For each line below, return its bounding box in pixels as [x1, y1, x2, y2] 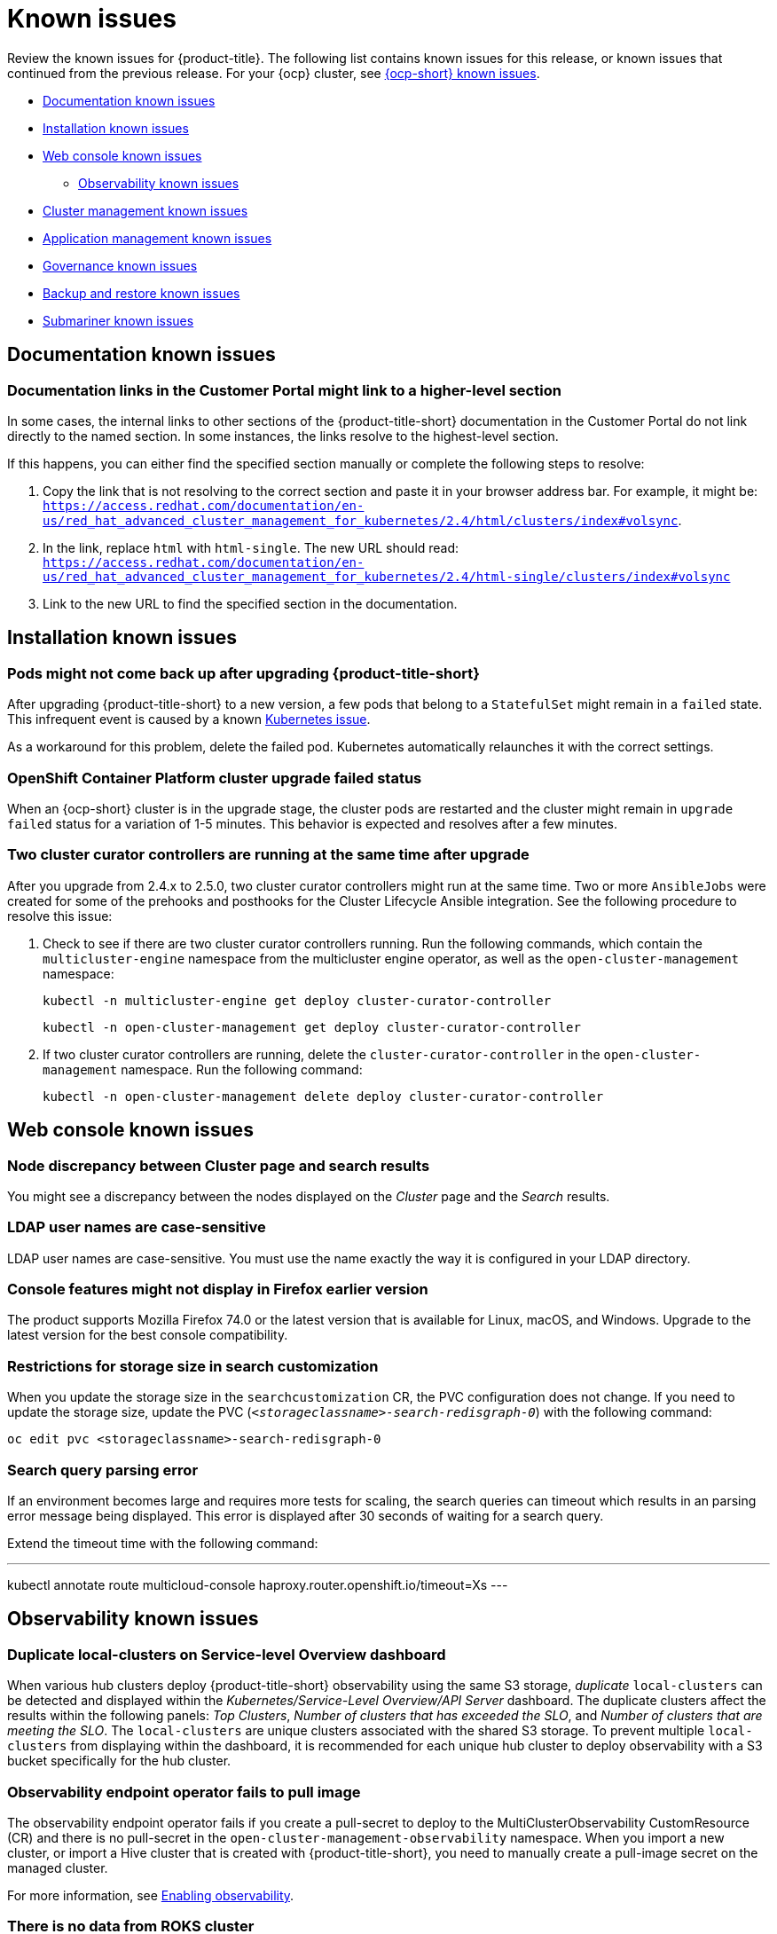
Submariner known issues [43, 312, 194, 328]
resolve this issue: [7, 908, 113, 924]
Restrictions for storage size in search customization [7, 1356, 379, 1375]
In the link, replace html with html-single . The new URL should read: [43, 539, 459, 555]
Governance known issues [43, 257, 198, 273]
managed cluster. [7, 1859, 108, 1875]
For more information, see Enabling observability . [7, 1887, 294, 1903]
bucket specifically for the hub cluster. [7, 1753, 232, 1769]
